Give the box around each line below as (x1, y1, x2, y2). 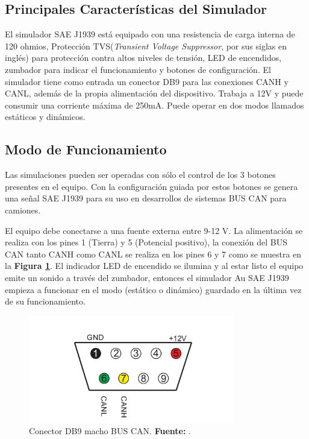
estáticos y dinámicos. (5, 110, 86, 123)
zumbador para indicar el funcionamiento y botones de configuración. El (5, 63, 271, 75)
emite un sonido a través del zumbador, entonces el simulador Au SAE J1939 (5, 271, 289, 283)
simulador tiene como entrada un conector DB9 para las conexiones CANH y (5, 75, 289, 87)
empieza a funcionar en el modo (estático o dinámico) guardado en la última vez (5, 283, 302, 295)
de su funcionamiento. (5, 295, 86, 308)
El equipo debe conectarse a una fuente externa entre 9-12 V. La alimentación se (5, 224, 303, 236)
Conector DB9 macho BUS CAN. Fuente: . (29, 425, 191, 437)
